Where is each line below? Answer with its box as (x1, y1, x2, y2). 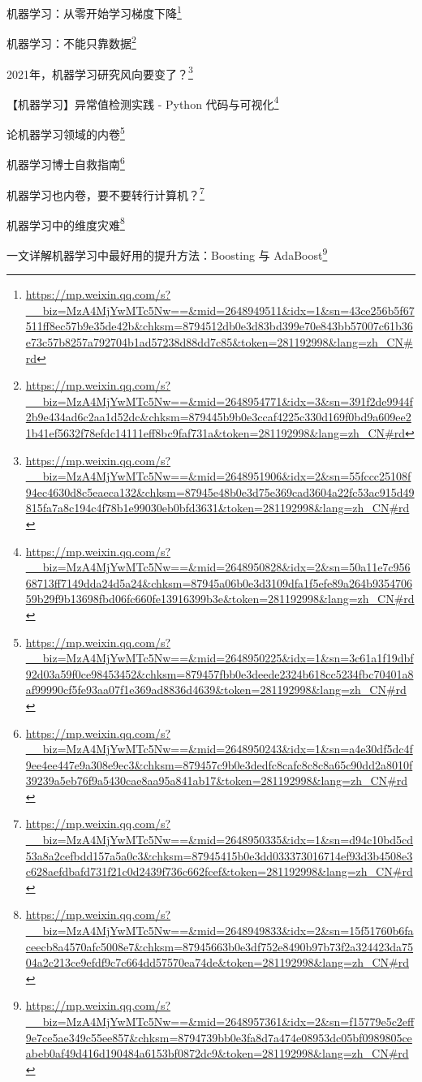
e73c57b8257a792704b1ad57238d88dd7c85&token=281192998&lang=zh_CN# (25, 334, 413, 351)
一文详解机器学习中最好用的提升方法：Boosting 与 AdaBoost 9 (6, 244, 328, 263)
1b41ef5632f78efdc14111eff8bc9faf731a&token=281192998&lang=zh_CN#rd (25, 425, 405, 441)
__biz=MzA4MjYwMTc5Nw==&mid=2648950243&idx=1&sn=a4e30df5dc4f (25, 740, 413, 757)
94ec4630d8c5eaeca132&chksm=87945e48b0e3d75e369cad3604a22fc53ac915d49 (25, 483, 415, 500)
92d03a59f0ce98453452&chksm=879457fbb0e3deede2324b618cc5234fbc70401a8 (25, 665, 414, 682)
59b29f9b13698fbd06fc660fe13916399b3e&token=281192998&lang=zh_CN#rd (25, 590, 415, 607)
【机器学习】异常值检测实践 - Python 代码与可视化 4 (6, 93, 279, 112)
